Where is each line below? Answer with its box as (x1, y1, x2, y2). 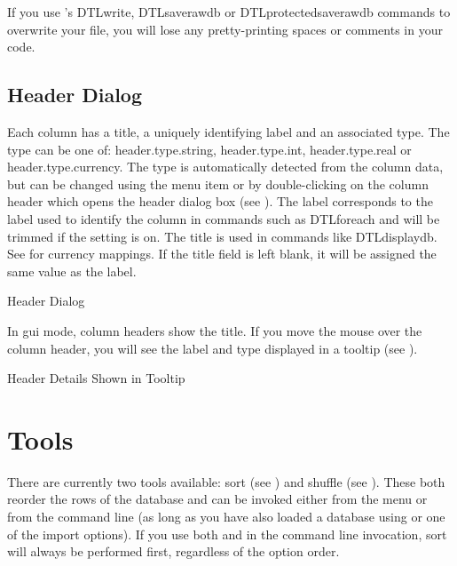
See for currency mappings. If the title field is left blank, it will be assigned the (7, 244, 437, 263)
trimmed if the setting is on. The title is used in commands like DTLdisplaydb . (7, 227, 437, 245)
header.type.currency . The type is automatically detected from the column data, (7, 157, 444, 176)
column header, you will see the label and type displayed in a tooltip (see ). (7, 339, 418, 357)
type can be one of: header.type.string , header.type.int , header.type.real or (7, 140, 412, 158)
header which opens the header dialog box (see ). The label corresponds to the (7, 192, 433, 211)
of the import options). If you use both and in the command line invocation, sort (7, 524, 447, 543)
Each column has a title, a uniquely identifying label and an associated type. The (7, 122, 450, 140)
